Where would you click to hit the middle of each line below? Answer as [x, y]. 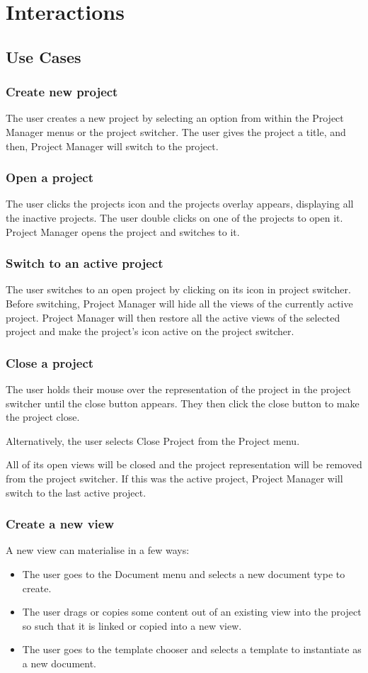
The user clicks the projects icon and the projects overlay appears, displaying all [180, 204]
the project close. [43, 417]
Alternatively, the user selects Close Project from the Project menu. [153, 440]
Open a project [50, 177]
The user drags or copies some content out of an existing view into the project [192, 612]
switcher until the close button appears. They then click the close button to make [183, 403]
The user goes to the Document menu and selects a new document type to [184, 573]
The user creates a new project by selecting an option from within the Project [175, 118]
